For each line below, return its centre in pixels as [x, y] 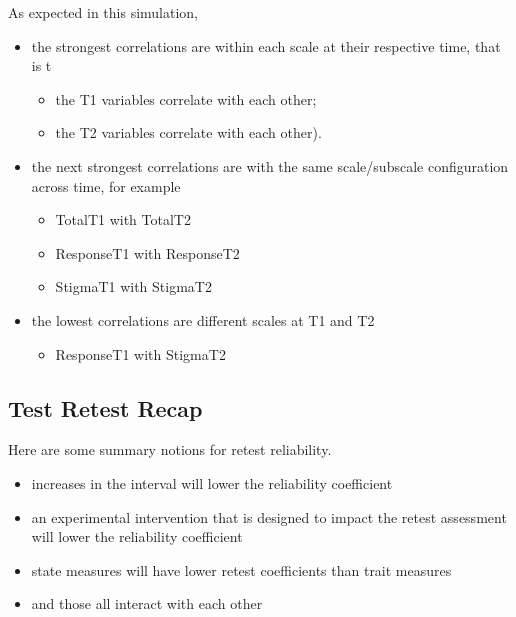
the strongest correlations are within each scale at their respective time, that [266, 45]
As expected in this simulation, [103, 12]
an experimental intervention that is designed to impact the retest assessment [269, 516]
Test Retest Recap [105, 407]
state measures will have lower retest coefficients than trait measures [241, 569]
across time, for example [106, 185]
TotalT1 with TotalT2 [123, 219]
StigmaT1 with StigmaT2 [133, 286]
